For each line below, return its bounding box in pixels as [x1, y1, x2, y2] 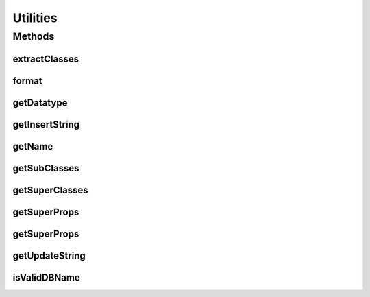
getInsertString [12, 119, 80, 130]
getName [12, 141, 53, 152]
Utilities [12, 10, 58, 25]
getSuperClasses [12, 184, 88, 195]
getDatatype [12, 97, 68, 108]
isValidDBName [12, 272, 80, 283]
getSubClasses [12, 162, 79, 174]
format [12, 75, 42, 86]
